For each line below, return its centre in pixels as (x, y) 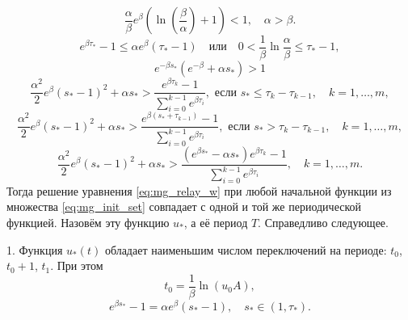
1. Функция (35, 249)
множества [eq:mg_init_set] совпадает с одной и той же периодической (184, 206)
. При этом (77, 265)
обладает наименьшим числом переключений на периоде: (246, 249)
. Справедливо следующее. (323, 222)
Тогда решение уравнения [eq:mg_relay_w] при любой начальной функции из (199, 190)
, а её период (216, 222)
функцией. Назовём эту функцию (88, 222)
